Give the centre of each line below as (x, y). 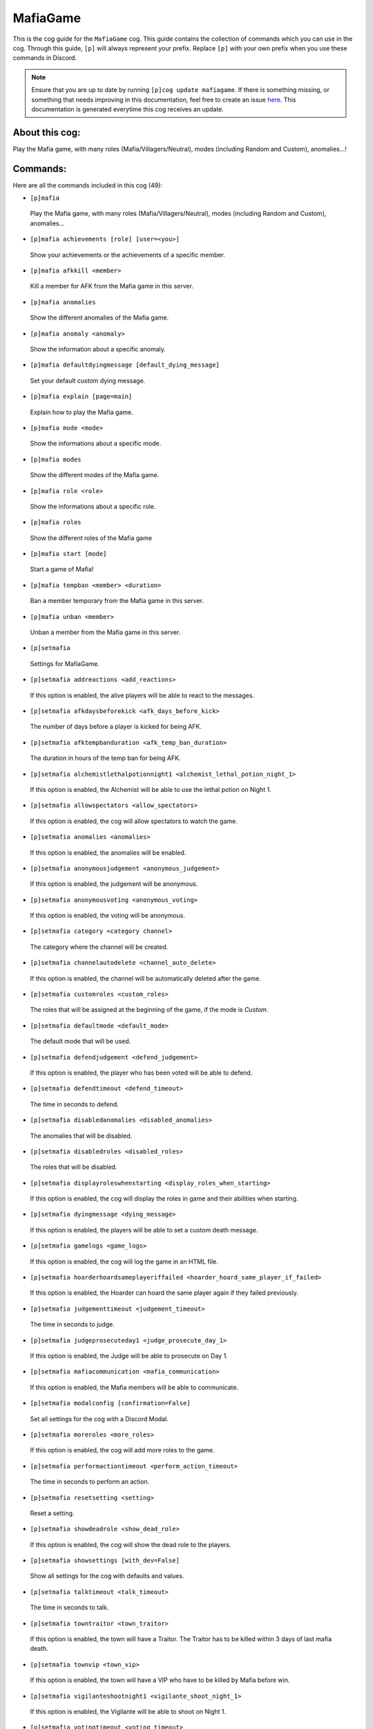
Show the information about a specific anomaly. (98, 349)
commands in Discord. (45, 58)
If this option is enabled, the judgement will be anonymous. (114, 884)
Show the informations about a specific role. (93, 506)
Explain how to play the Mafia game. (82, 412)
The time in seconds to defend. (74, 1104)
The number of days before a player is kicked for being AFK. (116, 727)
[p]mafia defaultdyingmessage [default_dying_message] (125, 365)
